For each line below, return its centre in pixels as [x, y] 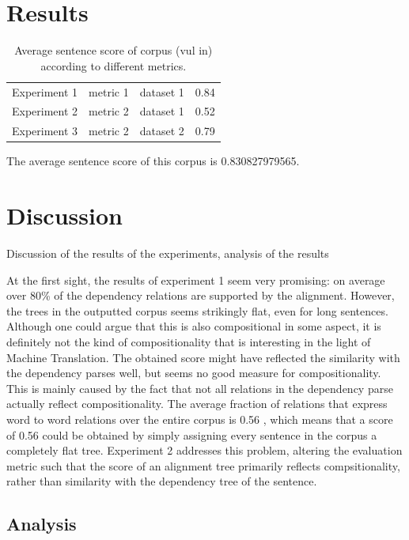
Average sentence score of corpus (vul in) [114, 50]
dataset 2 [162, 131]
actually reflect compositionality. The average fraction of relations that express [197, 404]
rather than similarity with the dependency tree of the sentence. [162, 481]
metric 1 [109, 91]
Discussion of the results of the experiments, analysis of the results [168, 253]
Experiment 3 [45, 131]
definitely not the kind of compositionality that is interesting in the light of [189, 342]
